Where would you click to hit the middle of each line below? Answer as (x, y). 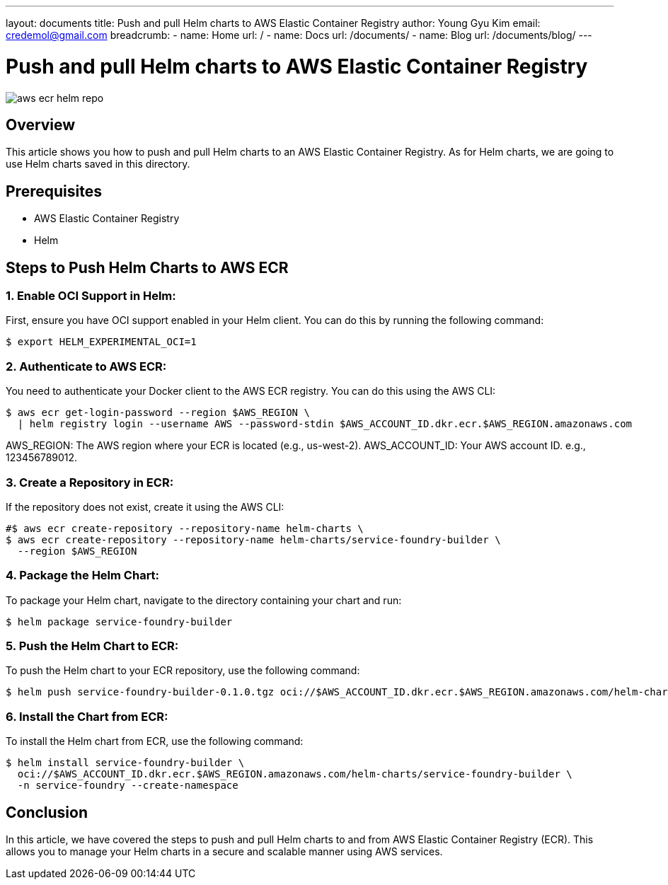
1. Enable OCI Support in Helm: (91, 296)
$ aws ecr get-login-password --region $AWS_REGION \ (158, 413)
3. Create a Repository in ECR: (90, 482)
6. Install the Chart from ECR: (87, 716)
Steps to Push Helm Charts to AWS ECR (147, 267)
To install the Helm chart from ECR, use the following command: (155, 741)
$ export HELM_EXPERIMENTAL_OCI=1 (101, 342)
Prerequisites (54, 191)
